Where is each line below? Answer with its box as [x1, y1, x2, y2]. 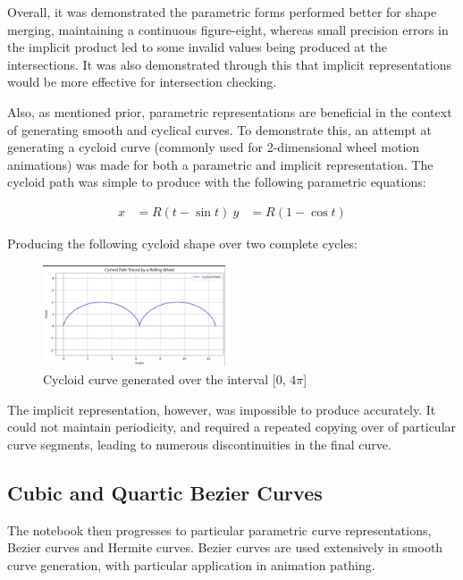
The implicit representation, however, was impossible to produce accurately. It [7, 399, 436, 418]
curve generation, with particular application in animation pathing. [7, 555, 375, 574]
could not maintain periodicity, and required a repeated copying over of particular [7, 417, 457, 436]
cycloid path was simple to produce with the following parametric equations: [7, 172, 426, 191]
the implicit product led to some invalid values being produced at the [7, 38, 387, 56]
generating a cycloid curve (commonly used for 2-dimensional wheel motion [7, 138, 420, 156]
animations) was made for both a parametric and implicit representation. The [7, 155, 434, 173]
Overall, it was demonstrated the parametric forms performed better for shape [7, 3, 437, 21]
